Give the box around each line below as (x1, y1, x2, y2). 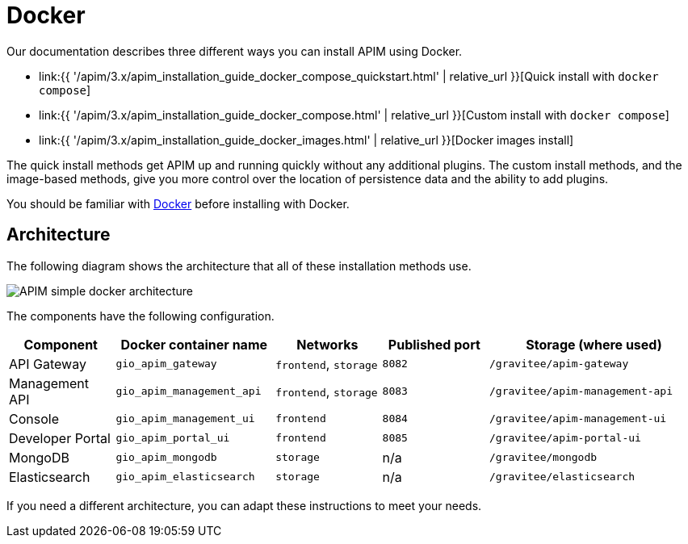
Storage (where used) (526, 336, 662, 353)
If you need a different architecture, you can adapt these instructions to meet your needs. (6, 498, 482, 513)
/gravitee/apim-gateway (489, 358, 629, 370)
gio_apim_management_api (115, 385, 262, 398)
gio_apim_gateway (115, 358, 217, 370)
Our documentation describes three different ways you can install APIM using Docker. (6, 44, 463, 58)
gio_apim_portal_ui (115, 432, 230, 445)
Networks (296, 336, 359, 353)
